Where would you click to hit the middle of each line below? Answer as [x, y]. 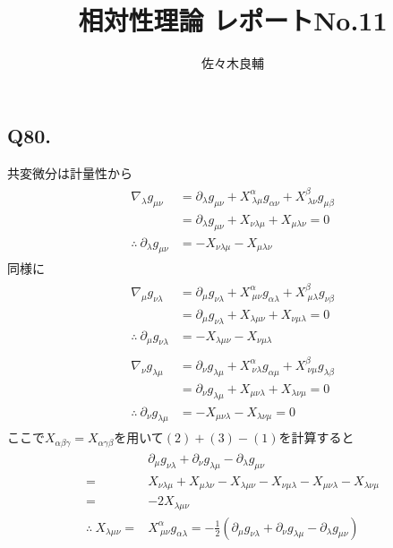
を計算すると [316, 437]
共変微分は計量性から [70, 172]
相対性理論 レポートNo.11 [233, 20]
